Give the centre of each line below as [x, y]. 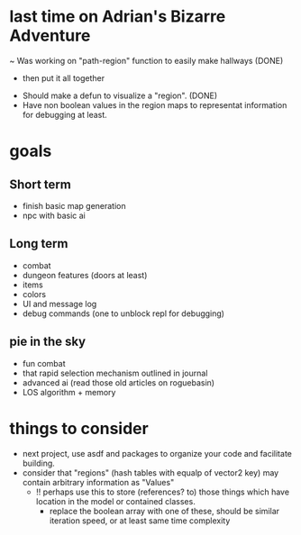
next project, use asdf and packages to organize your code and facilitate [157, 453]
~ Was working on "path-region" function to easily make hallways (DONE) [146, 60]
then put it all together [64, 77]
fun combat [44, 363]
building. [39, 463]
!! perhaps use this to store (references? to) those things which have [163, 492]
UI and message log [59, 304]
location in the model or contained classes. [115, 501]
